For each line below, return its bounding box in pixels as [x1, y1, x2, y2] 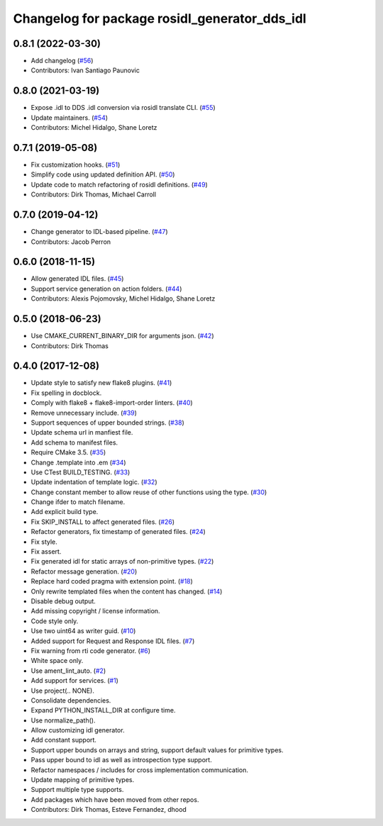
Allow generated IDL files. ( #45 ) [30, 274, 124, 283]
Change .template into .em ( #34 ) [30, 458, 127, 467]
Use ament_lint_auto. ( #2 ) [30, 666, 106, 675]
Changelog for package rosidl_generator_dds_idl [13, 11, 306, 26]
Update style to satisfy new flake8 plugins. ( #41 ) [30, 379, 172, 387]
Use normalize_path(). [30, 716, 96, 725]
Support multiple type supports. [30, 786, 124, 794]
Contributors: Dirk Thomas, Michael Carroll [30, 190, 156, 199]
